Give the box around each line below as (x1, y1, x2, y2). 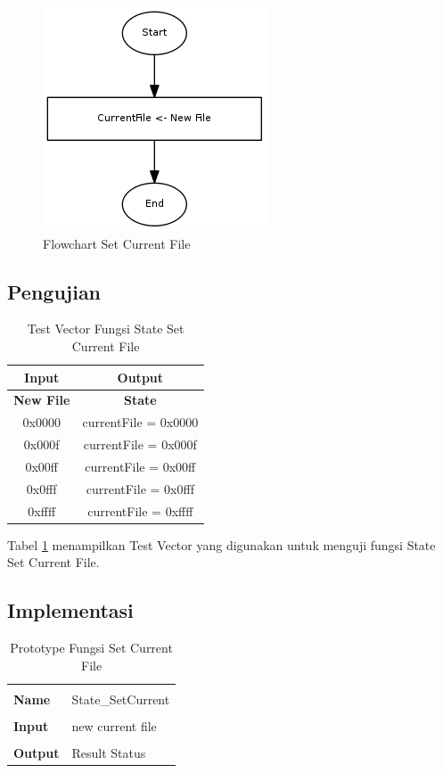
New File (13, 391, 70, 409)
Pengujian (7, 277, 102, 305)
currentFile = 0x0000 (82, 413, 199, 432)
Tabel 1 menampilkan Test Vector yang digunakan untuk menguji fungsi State (7, 535, 436, 554)
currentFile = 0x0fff (86, 479, 194, 498)
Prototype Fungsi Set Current (10, 638, 173, 657)
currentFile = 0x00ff (85, 456, 196, 475)
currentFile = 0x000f (83, 435, 197, 454)
